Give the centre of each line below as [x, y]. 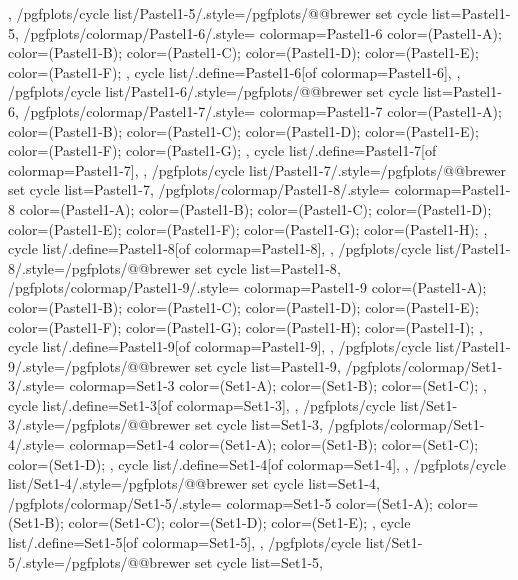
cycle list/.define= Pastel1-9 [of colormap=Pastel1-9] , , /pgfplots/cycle [220, 346]
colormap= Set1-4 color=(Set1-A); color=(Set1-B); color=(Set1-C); [274, 444]
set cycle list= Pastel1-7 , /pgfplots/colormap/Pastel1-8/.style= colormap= [235, 189]
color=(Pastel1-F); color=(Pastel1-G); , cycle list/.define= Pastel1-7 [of [222, 150]
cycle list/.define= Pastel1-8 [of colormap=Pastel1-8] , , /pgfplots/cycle [220, 248]
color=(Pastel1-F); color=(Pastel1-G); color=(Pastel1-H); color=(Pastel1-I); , [245, 326]
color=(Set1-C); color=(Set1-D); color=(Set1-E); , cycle [239, 522]
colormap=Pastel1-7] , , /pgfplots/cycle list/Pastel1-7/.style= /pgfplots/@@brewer [257, 169]
